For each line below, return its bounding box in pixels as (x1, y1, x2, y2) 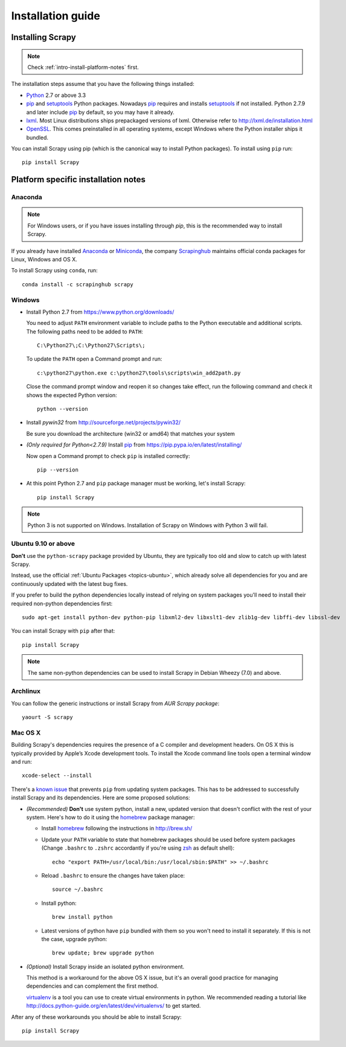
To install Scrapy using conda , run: (11, 267, 98, 274)
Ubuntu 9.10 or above (11, 539, 75, 548)
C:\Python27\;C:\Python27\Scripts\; (37, 342, 146, 349)
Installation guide (11, 9, 101, 22)
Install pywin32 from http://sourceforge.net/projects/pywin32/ (26, 419, 181, 426)
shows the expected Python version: (26, 391, 117, 399)
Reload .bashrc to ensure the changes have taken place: (41, 871, 185, 879)
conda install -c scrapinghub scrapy (22, 281, 134, 287)
